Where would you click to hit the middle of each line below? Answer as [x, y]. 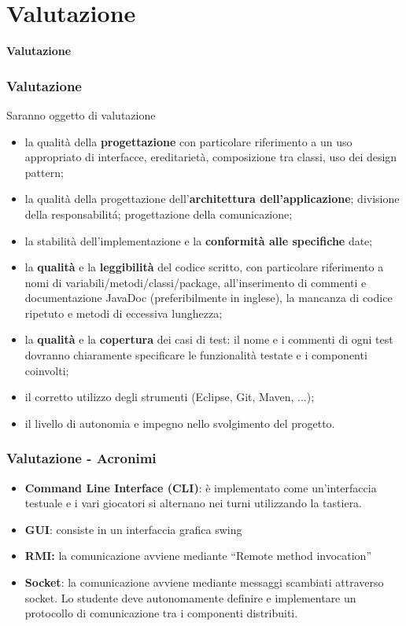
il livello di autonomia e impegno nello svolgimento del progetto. [180, 423]
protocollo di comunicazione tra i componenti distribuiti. [161, 613]
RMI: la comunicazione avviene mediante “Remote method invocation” [198, 556]
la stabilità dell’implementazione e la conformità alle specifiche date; [199, 240]
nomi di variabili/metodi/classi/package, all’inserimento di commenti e [196, 282]
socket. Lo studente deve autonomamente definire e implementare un [190, 597]
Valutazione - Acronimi [81, 458]
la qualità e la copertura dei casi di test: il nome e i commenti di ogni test [209, 339]
